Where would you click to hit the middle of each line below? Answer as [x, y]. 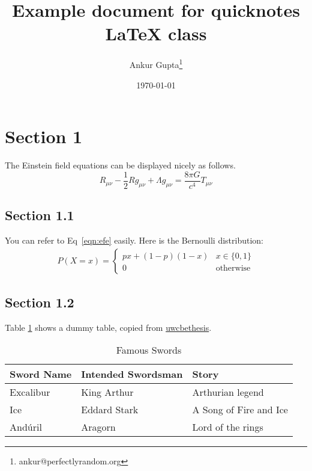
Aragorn [98, 427]
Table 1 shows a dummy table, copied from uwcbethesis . [108, 327]
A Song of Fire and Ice [240, 410]
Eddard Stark [110, 410]
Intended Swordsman [132, 374]
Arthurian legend [228, 392]
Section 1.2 [40, 302]
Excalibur [30, 392]
